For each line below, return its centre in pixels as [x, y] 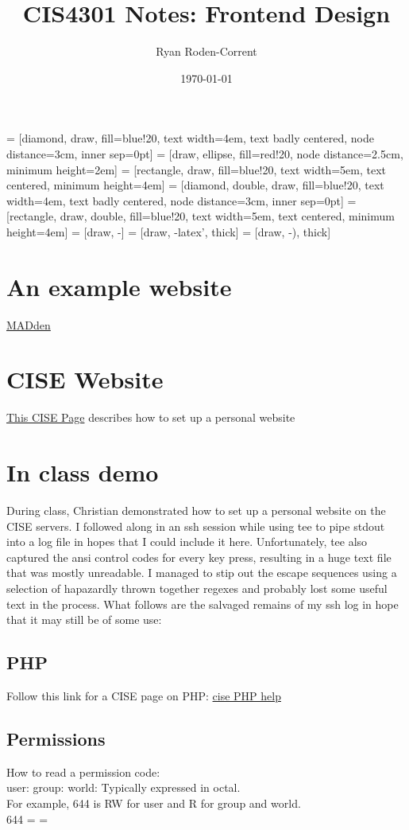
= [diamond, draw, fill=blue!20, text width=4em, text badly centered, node [190, 138]
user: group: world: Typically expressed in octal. [123, 787]
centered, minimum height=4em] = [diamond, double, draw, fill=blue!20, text [195, 185]
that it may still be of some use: [84, 620]
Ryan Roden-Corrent [206, 51]
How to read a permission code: [83, 772]
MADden [29, 324]
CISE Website [85, 379]
